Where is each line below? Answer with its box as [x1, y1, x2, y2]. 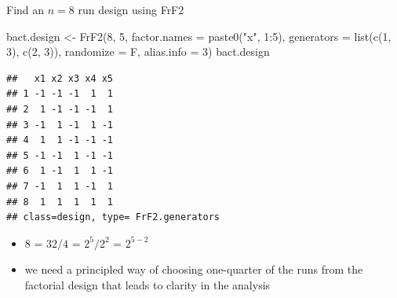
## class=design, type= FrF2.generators [6, 212, 220, 223]
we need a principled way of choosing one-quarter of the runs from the [24, 261, 363, 278]
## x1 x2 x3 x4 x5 [6, 72, 114, 84]
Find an [6, 2, 45, 17]
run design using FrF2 [78, 2, 184, 17]
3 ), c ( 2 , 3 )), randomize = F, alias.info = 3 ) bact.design [6, 43, 270, 60]
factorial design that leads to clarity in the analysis [24, 276, 271, 292]
